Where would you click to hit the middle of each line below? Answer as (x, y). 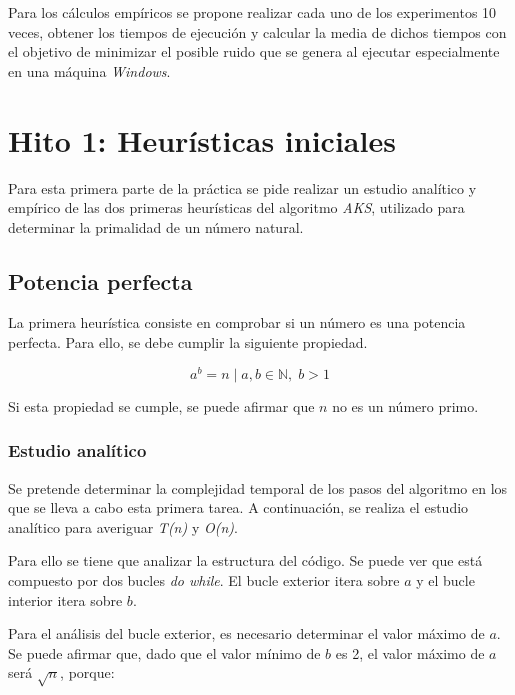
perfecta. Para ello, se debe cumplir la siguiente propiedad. (188, 342)
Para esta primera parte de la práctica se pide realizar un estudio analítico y (242, 187)
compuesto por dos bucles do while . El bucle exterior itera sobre (204, 579)
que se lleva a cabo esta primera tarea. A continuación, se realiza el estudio (238, 507)
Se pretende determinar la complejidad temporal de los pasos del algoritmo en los (258, 487)
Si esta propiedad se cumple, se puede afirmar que (161, 405)
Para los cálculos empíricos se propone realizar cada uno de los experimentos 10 (252, 12)
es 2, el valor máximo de (410, 652)
